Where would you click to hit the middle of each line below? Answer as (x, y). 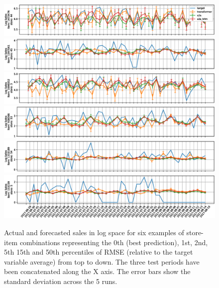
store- (195, 232)
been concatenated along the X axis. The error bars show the (97, 271)
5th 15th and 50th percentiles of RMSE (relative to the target (99, 252)
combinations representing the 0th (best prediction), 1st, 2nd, (114, 242)
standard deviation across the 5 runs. (61, 281)
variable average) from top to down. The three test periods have (102, 261)
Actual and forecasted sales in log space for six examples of (94, 232)
